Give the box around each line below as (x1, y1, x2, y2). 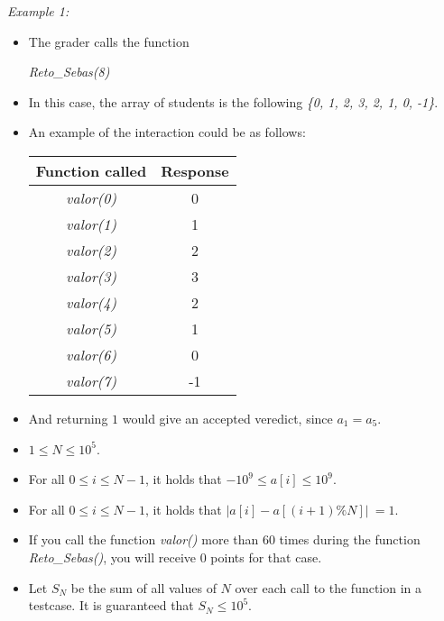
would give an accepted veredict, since (122, 408, 333, 427)
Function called (35, 160, 147, 181)
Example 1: (7, 2, 69, 20)
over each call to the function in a (235, 578, 422, 597)
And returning (28, 408, 108, 427)
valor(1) (66, 213, 116, 234)
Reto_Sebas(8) (28, 62, 110, 81)
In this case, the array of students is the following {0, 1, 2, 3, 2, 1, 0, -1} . (28, 92, 439, 111)
